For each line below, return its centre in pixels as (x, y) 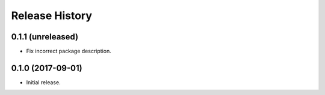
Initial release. (43, 82)
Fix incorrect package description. (69, 51)
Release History (52, 16)
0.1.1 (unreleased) (45, 37)
